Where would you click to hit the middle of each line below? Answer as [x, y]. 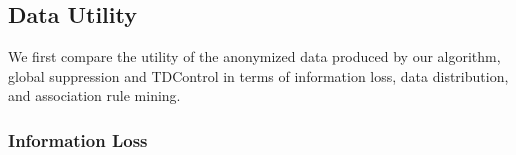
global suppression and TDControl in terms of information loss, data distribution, [258, 75]
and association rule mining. [94, 95]
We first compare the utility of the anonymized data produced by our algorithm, [254, 56]
